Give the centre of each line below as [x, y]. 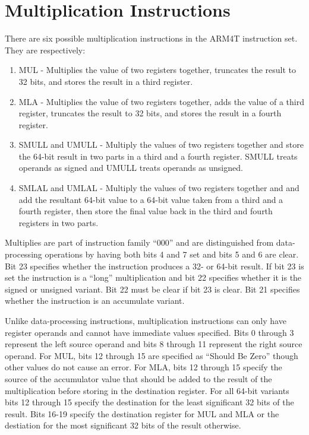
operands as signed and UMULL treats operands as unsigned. [131, 168]
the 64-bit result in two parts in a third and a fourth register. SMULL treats [158, 156]
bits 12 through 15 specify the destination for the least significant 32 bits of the [149, 402]
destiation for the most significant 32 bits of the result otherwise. [123, 425]
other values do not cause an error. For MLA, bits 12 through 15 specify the [144, 367]
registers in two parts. [59, 222]
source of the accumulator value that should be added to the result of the [138, 378]
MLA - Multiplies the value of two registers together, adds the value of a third [161, 101]
